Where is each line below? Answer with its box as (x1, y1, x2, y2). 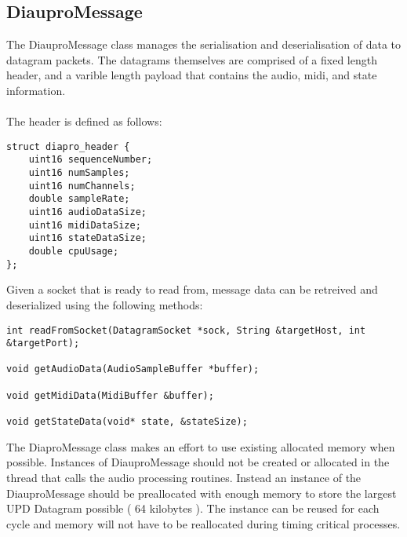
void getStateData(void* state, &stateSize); (6, 416, 248, 428)
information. (6, 82, 66, 98)
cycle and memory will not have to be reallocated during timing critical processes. (6, 515, 401, 532)
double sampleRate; (28, 193, 130, 205)
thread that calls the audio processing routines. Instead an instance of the (6, 469, 362, 485)
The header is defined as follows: (6, 113, 162, 130)
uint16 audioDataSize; (28, 206, 147, 218)
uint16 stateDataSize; (28, 232, 147, 244)
